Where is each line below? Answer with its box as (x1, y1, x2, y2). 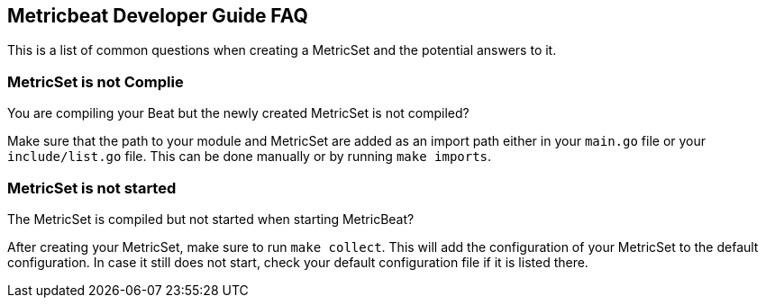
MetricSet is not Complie (7, 72, 184, 91)
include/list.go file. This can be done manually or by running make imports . (7, 148, 492, 165)
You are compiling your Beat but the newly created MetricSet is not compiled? (7, 105, 470, 121)
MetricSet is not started (7, 178, 177, 197)
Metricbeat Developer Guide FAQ (7, 4, 308, 27)
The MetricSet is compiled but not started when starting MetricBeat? (7, 211, 415, 227)
